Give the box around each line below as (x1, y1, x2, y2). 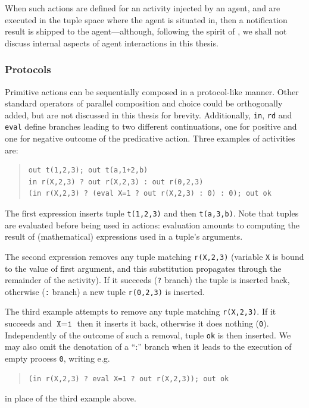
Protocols (5, 62, 51, 77)
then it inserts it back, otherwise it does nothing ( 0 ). (77, 317, 269, 329)
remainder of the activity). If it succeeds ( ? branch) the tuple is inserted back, (5, 274, 290, 286)
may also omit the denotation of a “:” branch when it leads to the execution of (5, 340, 292, 353)
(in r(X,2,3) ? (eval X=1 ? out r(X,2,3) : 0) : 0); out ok (28, 189, 271, 198)
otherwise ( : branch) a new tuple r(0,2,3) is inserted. (5, 285, 205, 297)
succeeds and (5, 317, 52, 329)
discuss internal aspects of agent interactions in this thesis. (5, 36, 219, 49)
